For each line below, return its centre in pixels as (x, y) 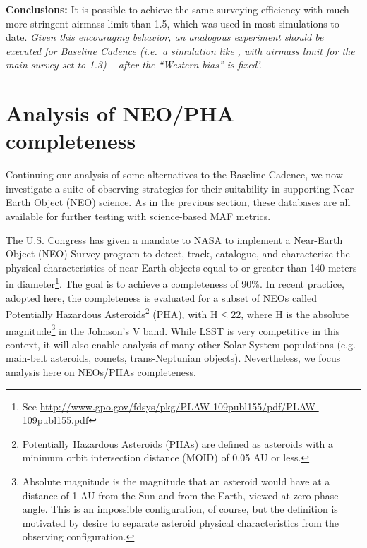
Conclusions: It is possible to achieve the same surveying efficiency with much (178, 9)
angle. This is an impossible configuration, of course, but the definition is (180, 509)
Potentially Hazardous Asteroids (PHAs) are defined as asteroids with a (178, 443)
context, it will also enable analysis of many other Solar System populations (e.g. (181, 344)
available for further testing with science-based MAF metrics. (138, 216)
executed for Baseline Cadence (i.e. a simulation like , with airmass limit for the (180, 50)
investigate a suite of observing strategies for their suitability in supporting (168, 188)
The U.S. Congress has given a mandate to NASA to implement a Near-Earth (174, 239)
